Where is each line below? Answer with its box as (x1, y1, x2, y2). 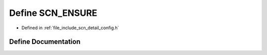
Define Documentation (9, 38, 81, 46)
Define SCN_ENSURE (9, 7, 97, 18)
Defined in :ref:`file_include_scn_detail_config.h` (21, 25, 119, 31)
